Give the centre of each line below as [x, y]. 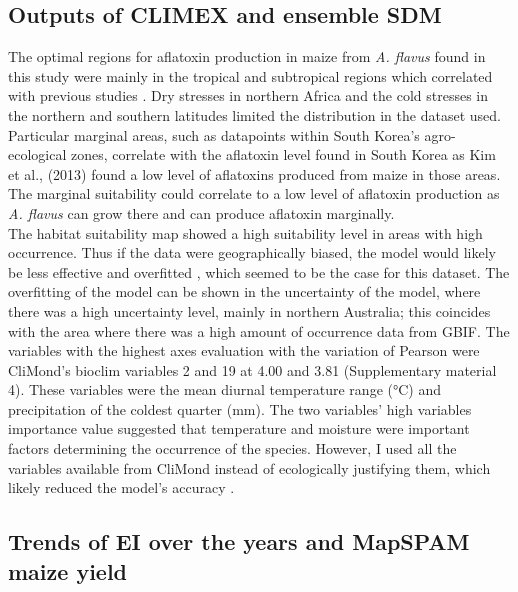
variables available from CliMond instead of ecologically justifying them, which [249, 467]
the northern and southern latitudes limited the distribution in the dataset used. [254, 114]
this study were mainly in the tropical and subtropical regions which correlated [250, 75]
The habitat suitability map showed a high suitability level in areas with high [245, 232]
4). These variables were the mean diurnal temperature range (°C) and [225, 389]
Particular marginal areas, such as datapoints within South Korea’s [214, 134]
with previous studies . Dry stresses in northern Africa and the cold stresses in [248, 95]
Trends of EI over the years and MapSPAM [239, 541]
